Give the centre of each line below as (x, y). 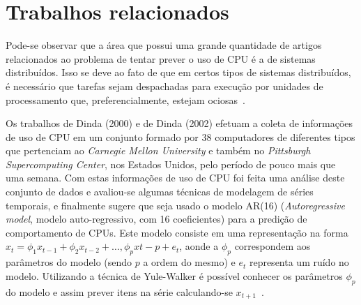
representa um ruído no (299, 262)
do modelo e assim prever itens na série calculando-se (119, 291)
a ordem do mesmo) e (189, 262)
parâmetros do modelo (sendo (69, 262)
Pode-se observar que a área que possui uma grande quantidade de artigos (164, 45)
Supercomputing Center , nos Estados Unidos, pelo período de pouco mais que (171, 164)
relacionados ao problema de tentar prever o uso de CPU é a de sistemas (161, 58)
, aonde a (199, 246)
